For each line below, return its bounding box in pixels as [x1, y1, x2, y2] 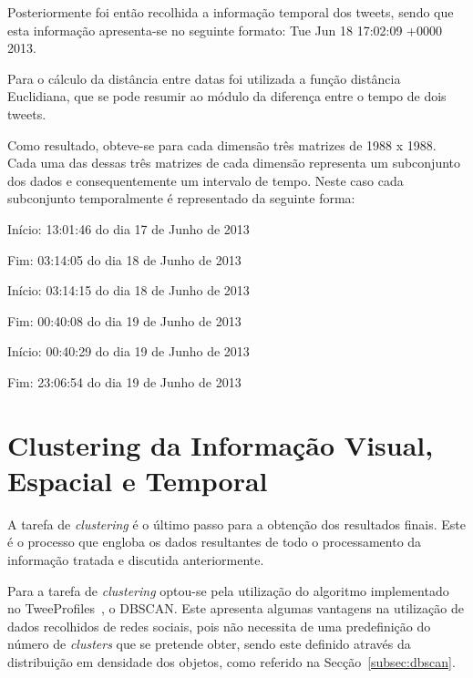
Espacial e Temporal [7, 461, 268, 498]
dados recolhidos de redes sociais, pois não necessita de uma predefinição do [7, 616, 431, 635]
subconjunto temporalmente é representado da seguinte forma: [7, 189, 355, 208]
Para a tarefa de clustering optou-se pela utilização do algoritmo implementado [7, 580, 449, 600]
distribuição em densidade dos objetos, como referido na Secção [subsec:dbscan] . [7, 652, 456, 671]
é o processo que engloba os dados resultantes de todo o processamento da [7, 532, 422, 551]
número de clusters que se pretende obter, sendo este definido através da [7, 634, 411, 653]
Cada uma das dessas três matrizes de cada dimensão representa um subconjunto [7, 153, 461, 172]
